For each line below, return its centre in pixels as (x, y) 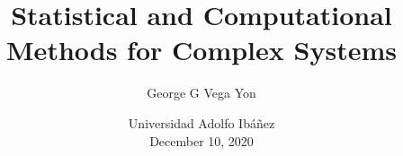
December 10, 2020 (201, 140)
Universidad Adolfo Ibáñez (201, 122)
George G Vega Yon (201, 93)
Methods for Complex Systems (201, 50)
